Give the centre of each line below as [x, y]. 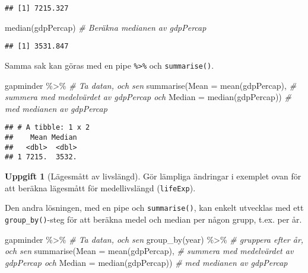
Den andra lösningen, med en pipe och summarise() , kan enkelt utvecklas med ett [154, 208]
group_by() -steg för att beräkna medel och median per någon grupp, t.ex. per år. [153, 219]
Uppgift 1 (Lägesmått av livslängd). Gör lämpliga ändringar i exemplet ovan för [153, 176]
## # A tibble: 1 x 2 [47, 128]
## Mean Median [41, 137]
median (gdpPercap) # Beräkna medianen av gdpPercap [106, 27]
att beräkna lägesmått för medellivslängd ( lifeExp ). [100, 187]
